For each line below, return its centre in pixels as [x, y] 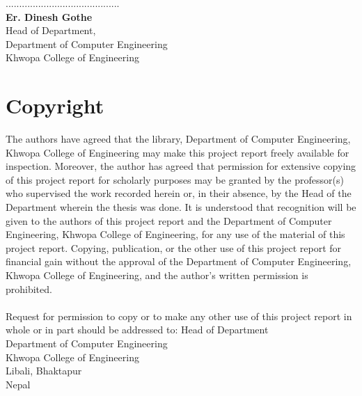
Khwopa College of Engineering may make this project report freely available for [178, 152]
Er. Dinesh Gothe [49, 16]
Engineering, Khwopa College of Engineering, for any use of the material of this [175, 234]
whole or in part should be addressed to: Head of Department [137, 330]
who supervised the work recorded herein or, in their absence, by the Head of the [179, 193]
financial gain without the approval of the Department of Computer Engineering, [179, 261]
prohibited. [29, 288]
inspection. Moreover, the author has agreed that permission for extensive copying [181, 166]
